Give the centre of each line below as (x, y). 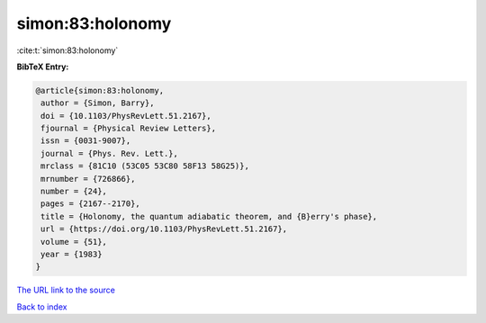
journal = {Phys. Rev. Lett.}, (110, 153)
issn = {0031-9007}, (86, 141)
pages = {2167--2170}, (91, 204)
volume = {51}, (74, 242)
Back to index (42, 307)
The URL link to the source (66, 290)
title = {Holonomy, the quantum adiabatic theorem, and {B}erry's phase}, (209, 216)
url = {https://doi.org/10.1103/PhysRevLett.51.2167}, (164, 229)
